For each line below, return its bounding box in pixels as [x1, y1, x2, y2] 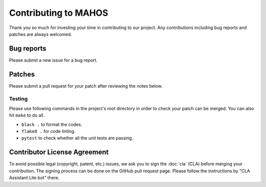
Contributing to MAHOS [9, 7, 108, 18]
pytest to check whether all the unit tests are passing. [21, 135, 133, 141]
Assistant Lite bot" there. [9, 175, 60, 181]
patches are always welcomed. [9, 31, 72, 37]
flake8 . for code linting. [21, 128, 76, 134]
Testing [9, 95, 28, 102]
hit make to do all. [9, 112, 45, 118]
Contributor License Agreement [9, 148, 109, 156]
